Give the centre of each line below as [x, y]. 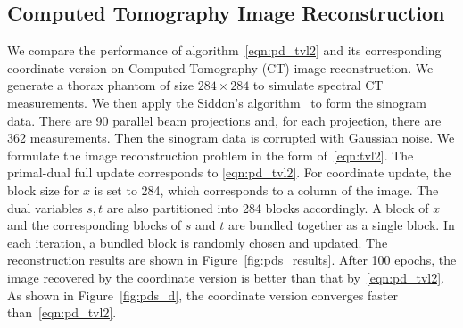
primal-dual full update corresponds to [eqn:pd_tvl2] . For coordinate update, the [229, 172]
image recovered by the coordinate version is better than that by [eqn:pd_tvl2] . [226, 277]
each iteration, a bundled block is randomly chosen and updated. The [198, 242]
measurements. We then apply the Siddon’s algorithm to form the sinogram [217, 102]
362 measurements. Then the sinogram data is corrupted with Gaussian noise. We [231, 138]
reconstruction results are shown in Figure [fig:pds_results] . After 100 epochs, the [232, 260]
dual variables [45, 207]
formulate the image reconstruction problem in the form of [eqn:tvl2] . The [211, 155]
